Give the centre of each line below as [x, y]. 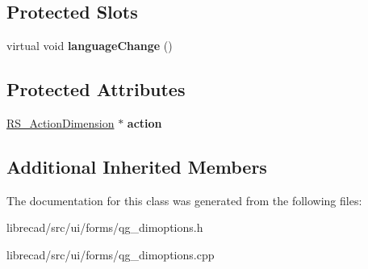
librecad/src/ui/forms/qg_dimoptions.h [105, 227]
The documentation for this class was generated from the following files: [184, 200]
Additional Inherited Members [137, 166]
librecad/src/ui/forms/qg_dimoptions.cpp [111, 254]
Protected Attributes [96, 89]
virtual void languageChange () [90, 46]
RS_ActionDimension [61, 123]
